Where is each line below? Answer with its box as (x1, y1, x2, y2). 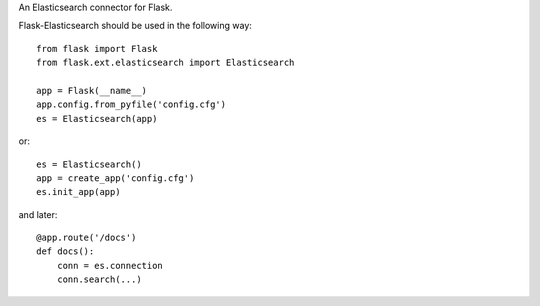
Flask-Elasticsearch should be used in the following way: (18, 20, 252, 32)
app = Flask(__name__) (36, 85, 148, 96)
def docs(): (36, 246, 95, 257)
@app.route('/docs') (36, 232, 137, 244)
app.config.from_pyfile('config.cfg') (36, 99, 227, 110)
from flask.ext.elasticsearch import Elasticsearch (36, 57, 295, 69)
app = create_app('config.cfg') (36, 172, 195, 184)
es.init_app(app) (36, 186, 121, 198)
